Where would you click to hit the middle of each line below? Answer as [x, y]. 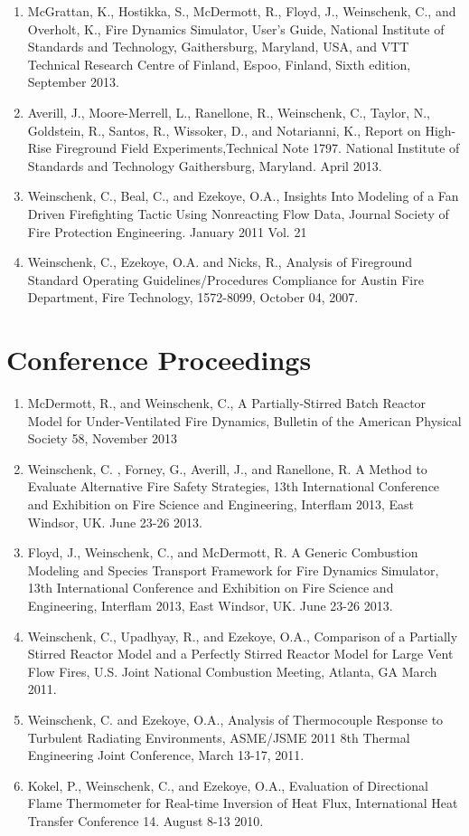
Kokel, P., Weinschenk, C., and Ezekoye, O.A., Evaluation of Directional [228, 785]
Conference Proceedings [159, 360]
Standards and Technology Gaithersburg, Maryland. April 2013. [205, 165]
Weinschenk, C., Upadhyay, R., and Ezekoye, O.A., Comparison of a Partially [243, 636]
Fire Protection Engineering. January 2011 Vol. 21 [167, 231]
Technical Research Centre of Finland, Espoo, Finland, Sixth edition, [219, 64]
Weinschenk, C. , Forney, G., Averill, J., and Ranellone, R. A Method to [227, 468]
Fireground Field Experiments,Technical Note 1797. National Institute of [258, 148]
